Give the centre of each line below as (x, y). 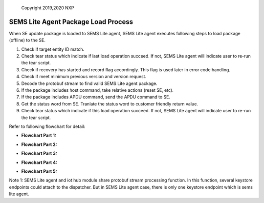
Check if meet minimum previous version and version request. (84, 77)
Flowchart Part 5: (39, 171)
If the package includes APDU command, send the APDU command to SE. (96, 97)
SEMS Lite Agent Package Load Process (71, 22)
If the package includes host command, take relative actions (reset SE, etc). (97, 90)
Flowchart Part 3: (39, 153)
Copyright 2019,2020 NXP (48, 8)
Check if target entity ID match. (53, 49)
